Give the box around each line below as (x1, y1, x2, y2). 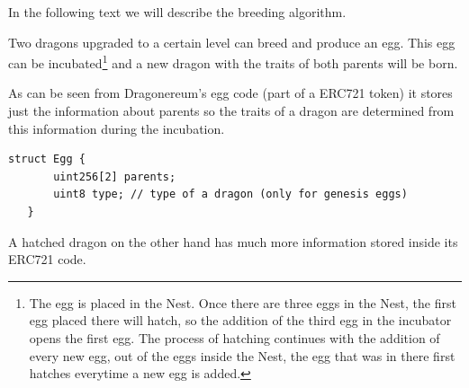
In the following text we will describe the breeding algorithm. (8, 3, 347, 21)
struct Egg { (8, 153, 86, 166)
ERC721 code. (8, 250, 86, 269)
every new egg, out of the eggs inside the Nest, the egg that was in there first (29, 346, 455, 365)
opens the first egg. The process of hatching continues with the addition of (29, 328, 440, 347)
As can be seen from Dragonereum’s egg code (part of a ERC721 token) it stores (8, 84, 453, 102)
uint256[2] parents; (53, 170, 176, 183)
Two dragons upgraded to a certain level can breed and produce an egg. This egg (8, 32, 455, 51)
